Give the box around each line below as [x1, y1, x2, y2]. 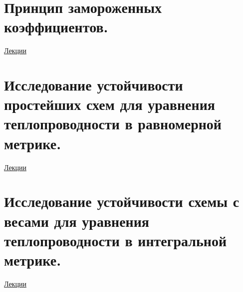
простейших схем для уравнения [4, 94, 215, 114]
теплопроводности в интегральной [4, 230, 227, 250]
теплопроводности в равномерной [4, 113, 222, 134]
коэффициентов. [4, 16, 108, 37]
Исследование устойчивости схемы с [4, 191, 240, 211]
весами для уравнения [4, 210, 150, 231]
